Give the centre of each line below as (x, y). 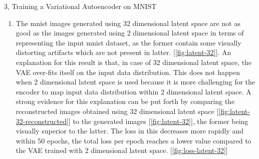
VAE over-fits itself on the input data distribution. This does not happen (128, 72)
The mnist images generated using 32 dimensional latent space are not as (128, 23)
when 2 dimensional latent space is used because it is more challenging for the (136, 82)
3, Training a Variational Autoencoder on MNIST (80, 6)
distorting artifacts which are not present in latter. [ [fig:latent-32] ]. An (123, 52)
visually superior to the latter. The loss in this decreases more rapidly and (130, 131)
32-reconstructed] (42, 121)
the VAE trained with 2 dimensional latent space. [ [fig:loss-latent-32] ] (122, 150)
